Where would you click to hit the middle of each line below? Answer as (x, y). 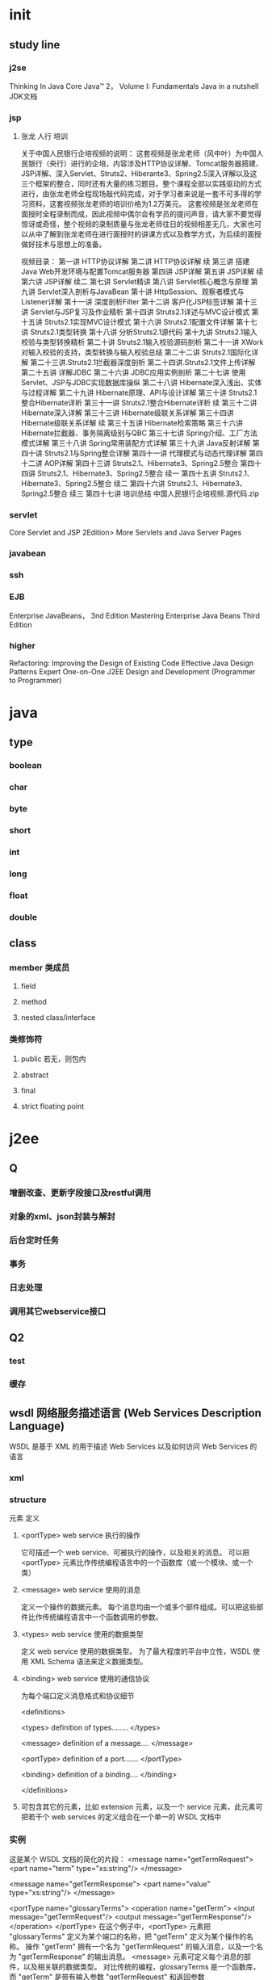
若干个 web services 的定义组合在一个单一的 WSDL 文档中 (125, 1817)
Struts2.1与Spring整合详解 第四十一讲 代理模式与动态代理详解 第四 (153, 453)
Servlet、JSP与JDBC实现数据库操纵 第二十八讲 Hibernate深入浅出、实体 (141, 383)
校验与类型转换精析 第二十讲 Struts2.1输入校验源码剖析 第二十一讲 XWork (142, 342)
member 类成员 (40, 968)
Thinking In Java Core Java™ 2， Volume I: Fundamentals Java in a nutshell (134, 86)
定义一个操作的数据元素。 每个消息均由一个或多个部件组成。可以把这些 (138, 1607)
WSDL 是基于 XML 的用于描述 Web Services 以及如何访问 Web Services (129, 1446)
